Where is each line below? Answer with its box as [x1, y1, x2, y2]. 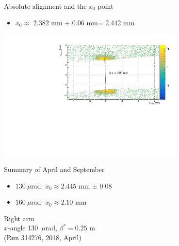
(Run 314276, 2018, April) [4, 232, 81, 243]
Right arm [4, 213, 34, 223]
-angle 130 [8, 223, 38, 233]
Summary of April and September [4, 164, 105, 174]
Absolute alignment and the [4, 1, 87, 11]
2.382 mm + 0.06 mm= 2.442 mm [33, 17, 135, 27]
